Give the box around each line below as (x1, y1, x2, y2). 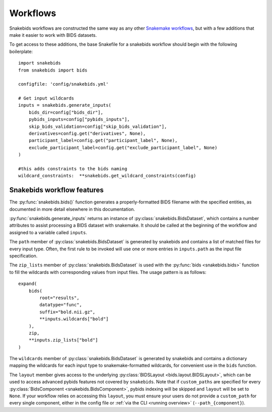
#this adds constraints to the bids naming (18, 166, 127, 171)
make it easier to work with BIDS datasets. (9, 32, 97, 38)
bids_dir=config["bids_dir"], (28, 109, 103, 115)
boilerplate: (9, 48, 33, 54)
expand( (18, 281, 37, 287)
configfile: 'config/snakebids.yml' (18, 81, 109, 87)
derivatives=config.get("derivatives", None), (28, 131, 146, 136)
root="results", (39, 295, 80, 301)
